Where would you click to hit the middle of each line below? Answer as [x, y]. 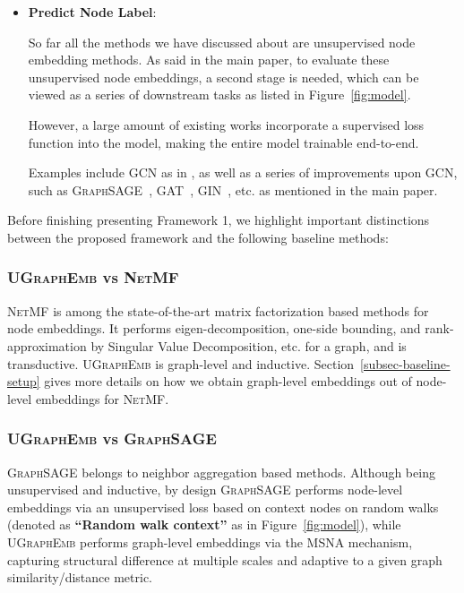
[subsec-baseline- [405, 363]
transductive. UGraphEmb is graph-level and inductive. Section [181, 363]
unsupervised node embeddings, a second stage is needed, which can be [223, 77]
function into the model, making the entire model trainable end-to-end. [223, 142]
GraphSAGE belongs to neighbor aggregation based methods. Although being [221, 472]
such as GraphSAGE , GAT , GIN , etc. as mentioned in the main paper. [233, 189]
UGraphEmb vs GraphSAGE [112, 438]
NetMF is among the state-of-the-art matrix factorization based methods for [218, 310]
